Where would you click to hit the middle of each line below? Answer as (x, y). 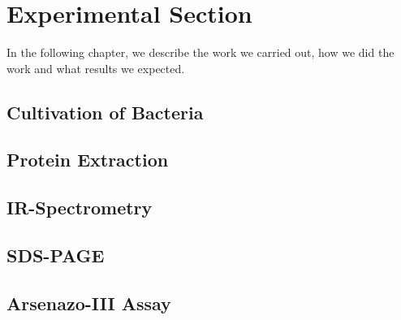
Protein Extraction (88, 160)
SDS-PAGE (56, 255)
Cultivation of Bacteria (105, 112)
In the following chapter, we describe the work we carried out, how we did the (200, 52)
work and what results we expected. (96, 68)
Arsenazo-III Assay (89, 303)
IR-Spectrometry (80, 208)
